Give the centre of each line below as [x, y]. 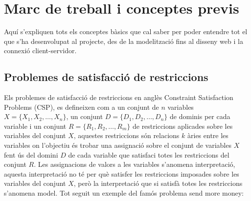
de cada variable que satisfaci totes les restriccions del [149, 154]
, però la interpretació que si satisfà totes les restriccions [158, 183]
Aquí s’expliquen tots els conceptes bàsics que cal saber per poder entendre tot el [126, 31]
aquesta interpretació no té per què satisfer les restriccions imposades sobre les [122, 173]
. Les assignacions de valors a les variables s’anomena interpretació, [135, 164]
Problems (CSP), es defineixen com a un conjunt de [81, 107]
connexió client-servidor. [40, 50]
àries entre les [208, 135]
